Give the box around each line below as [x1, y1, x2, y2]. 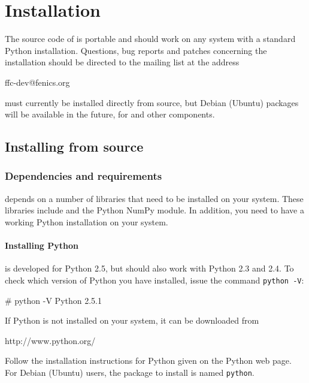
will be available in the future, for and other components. [5, 108, 215, 120]
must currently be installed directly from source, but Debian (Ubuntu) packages [5, 96, 299, 108]
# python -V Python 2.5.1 [5, 294, 102, 306]
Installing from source [5, 137, 144, 156]
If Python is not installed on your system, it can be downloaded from [5, 314, 259, 327]
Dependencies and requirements [5, 168, 162, 183]
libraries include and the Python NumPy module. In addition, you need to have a [5, 204, 304, 216]
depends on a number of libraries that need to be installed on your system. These [5, 192, 304, 204]
